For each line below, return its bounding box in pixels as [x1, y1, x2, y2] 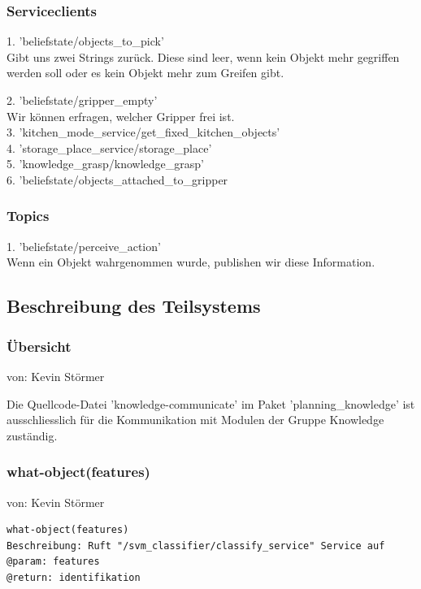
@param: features [7, 556, 100, 568]
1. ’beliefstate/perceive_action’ [7, 237, 161, 254]
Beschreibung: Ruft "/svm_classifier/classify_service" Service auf [7, 539, 385, 552]
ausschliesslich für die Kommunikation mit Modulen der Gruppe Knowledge [7, 411, 384, 428]
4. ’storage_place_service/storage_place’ [7, 139, 212, 156]
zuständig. [7, 427, 58, 444]
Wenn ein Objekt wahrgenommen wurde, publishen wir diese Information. [7, 253, 375, 271]
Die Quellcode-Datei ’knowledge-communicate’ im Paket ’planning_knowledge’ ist [7, 395, 415, 412]
